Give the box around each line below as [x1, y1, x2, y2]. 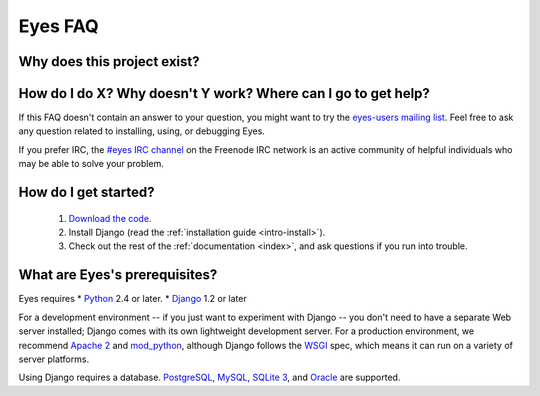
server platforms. [18, 353, 90, 365]
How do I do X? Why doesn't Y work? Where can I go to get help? [18, 85, 430, 102]
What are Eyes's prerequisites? [18, 266, 218, 284]
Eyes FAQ [18, 15, 99, 37]
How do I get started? [18, 184, 155, 201]
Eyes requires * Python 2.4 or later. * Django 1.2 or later [18, 293, 247, 305]
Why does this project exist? [18, 53, 200, 70]
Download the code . [68, 212, 152, 224]
